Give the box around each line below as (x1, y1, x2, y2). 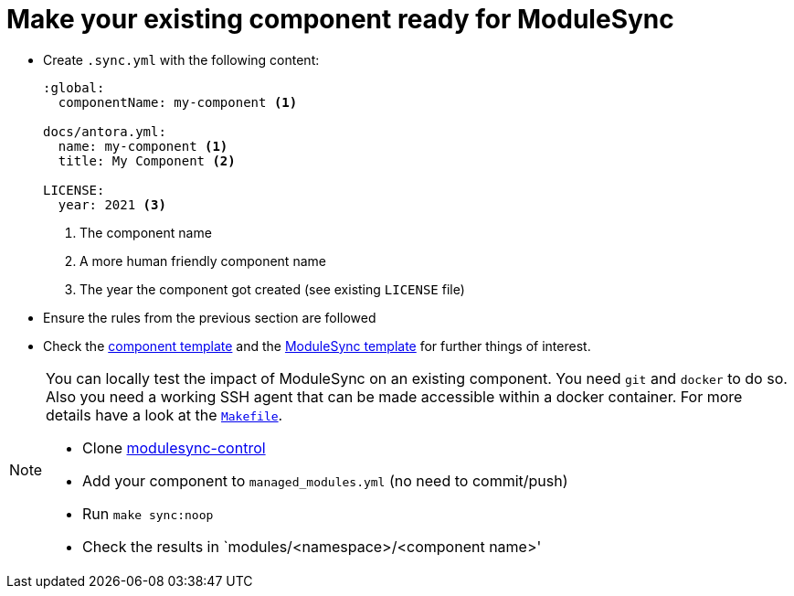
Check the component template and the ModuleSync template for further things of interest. (43, 337, 591, 354)
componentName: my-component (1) (58, 94, 298, 110)
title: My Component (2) (58, 153, 236, 168)
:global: (43, 80, 105, 95)
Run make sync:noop (82, 504, 214, 523)
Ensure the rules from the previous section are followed (43, 309, 376, 325)
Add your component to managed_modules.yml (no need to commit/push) (82, 471, 568, 490)
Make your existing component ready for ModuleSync (6, 4, 674, 35)
